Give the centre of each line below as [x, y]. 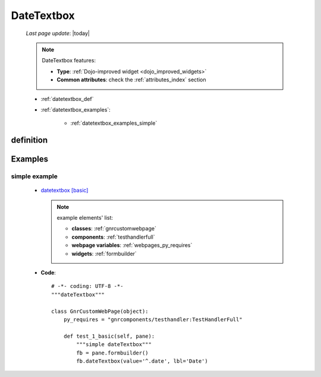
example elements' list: [85, 218]
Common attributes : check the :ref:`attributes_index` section [131, 80]
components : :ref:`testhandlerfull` [113, 237]
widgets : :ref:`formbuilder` [104, 254]
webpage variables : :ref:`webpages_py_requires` [132, 245]
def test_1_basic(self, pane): [109, 336]
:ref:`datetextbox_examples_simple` [114, 123]
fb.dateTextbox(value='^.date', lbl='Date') [142, 361]
